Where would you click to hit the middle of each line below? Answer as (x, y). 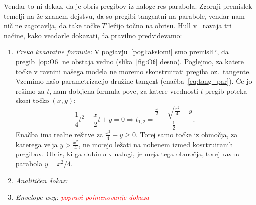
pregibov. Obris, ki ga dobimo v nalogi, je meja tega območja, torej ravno (128, 154)
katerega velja (37, 144)
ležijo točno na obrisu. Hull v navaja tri (170, 26)
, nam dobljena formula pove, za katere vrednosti (124, 90)
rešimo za (30, 90)
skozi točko (32, 100)
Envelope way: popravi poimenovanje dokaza (82, 197)
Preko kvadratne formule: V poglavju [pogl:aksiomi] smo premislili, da (122, 52)
